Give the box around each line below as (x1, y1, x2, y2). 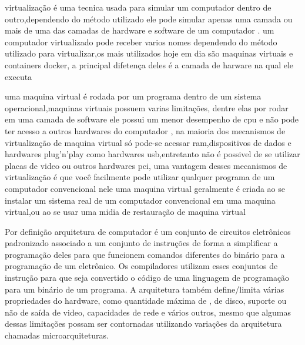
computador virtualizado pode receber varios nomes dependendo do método (5, 35, 277, 48)
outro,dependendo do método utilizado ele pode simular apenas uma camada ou (5, 12, 293, 25)
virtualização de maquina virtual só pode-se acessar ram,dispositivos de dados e (5, 136, 291, 148)
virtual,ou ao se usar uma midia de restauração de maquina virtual (5, 205, 246, 218)
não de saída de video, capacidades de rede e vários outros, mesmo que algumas (5, 306, 291, 318)
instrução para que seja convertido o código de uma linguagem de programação (5, 271, 290, 284)
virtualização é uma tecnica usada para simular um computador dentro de (5, 1, 272, 13)
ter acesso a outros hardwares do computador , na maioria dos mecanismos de (5, 124, 286, 137)
